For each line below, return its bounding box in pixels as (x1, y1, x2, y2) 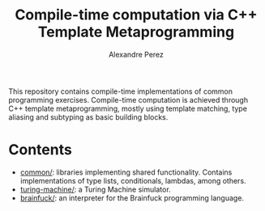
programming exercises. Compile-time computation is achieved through (8, 95, 249, 104)
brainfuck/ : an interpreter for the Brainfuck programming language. (19, 192, 245, 203)
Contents (8, 141, 73, 159)
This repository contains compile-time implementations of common (8, 87, 233, 96)
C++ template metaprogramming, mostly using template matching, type (8, 103, 247, 113)
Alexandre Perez (108, 49, 165, 59)
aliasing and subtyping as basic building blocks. (8, 112, 169, 122)
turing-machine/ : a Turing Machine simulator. (19, 184, 172, 194)
